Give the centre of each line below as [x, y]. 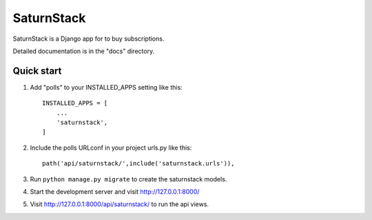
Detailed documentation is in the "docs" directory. [84, 51]
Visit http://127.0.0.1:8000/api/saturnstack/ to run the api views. [120, 204]
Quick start [37, 71]
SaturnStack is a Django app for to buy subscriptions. [89, 39]
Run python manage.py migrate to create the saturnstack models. [128, 179]
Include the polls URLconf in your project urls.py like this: [111, 148]
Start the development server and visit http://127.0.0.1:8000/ [115, 191]
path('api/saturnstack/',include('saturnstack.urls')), [138, 163]
